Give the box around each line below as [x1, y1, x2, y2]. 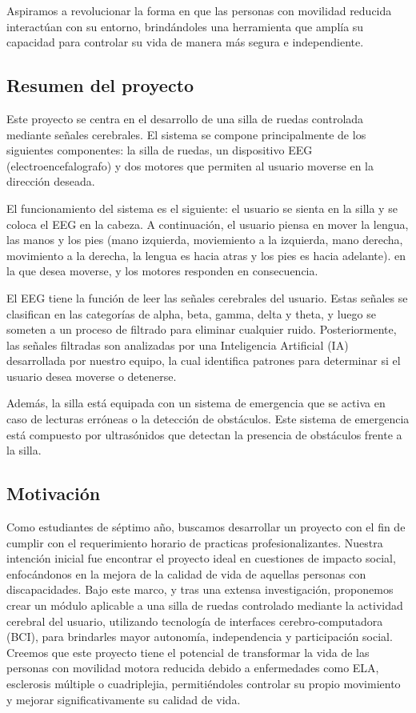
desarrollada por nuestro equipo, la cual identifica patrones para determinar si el [6, 352, 401, 369]
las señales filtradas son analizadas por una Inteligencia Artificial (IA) [6, 336, 349, 353]
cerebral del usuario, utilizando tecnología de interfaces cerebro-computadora [6, 612, 383, 629]
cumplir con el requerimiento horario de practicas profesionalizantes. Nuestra [6, 534, 383, 551]
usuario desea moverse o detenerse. [6, 367, 177, 384]
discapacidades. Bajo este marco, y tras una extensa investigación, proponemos [6, 581, 394, 598]
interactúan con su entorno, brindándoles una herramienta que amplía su [6, 18, 364, 34]
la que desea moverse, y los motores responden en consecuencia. [6, 262, 318, 279]
